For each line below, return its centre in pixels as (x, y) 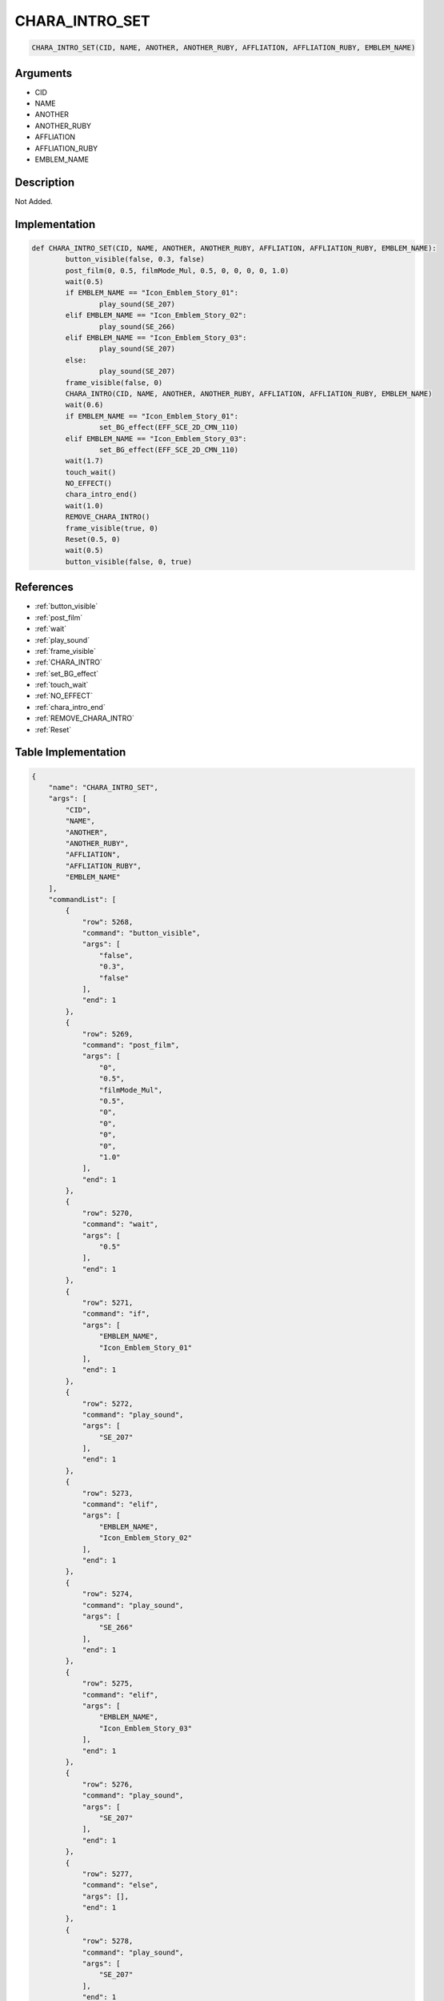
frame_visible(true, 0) (112, 528)
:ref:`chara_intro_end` (70, 707)
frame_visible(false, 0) (114, 383)
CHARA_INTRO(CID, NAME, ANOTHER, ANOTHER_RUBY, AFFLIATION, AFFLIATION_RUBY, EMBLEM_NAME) (249, 393)
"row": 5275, (108, 1684)
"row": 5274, (108, 1594)
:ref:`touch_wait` (62, 685)
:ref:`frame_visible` (65, 651)
